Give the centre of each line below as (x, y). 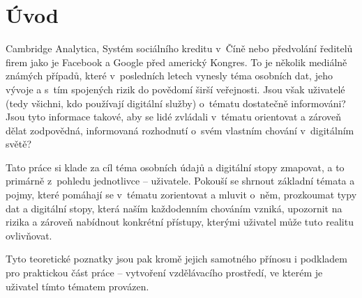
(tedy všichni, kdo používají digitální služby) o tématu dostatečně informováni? (176, 103)
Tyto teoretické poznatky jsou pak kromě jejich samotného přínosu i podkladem (176, 259)
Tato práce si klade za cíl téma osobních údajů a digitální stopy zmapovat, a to (175, 167)
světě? (19, 144)
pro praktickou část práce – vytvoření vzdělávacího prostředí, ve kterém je (164, 273)
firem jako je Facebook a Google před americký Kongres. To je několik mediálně (176, 62)
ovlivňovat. (29, 235)
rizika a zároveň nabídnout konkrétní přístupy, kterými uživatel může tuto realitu (180, 222)
